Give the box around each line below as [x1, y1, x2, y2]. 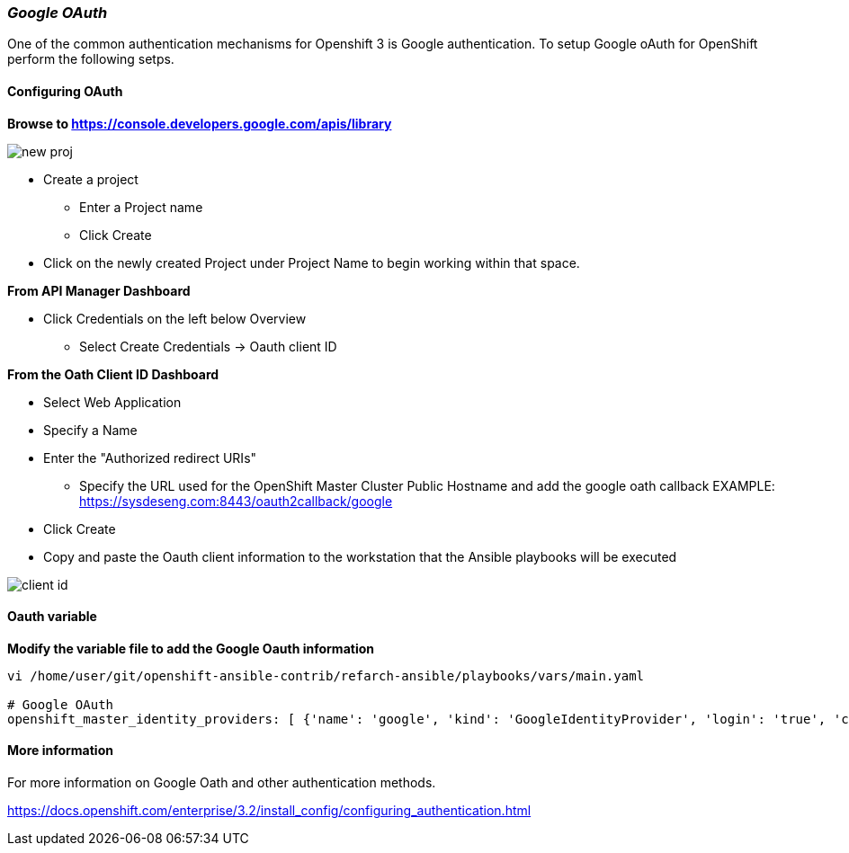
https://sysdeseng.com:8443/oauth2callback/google [79, 493, 393, 509]
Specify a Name [43, 422, 138, 438]
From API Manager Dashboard [7, 282, 191, 298]
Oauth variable [7, 609, 97, 625]
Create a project [43, 171, 139, 187]
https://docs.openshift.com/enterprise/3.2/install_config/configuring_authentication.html [7, 803, 532, 819]
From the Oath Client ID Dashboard [7, 366, 219, 382]
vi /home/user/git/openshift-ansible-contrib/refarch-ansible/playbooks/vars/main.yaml [7, 668, 645, 683]
